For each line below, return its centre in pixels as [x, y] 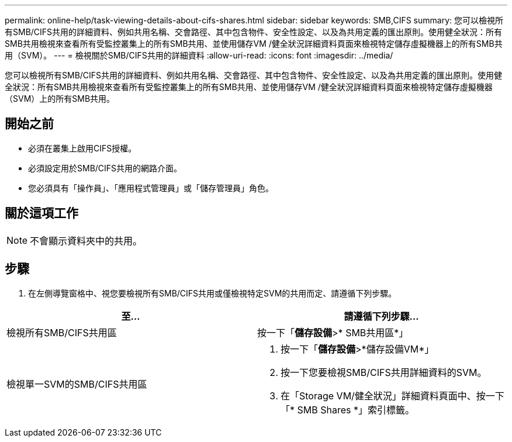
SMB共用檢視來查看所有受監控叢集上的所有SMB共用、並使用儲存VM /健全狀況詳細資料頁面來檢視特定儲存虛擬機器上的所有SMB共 [254, 44]
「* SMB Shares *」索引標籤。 [347, 410]
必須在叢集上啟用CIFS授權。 [82, 148]
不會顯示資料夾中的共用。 [86, 241]
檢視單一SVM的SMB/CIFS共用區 [77, 384]
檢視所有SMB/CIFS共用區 [62, 332]
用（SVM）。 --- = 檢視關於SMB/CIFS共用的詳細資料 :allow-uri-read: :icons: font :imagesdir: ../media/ [199, 55]
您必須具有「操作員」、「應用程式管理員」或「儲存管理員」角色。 [151, 188]
